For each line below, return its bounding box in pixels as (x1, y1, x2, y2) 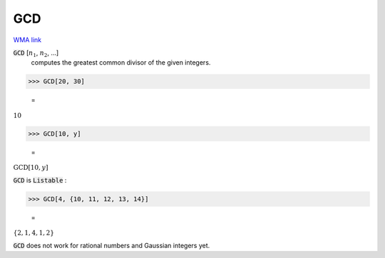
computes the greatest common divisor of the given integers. (31, 58, 211, 67)
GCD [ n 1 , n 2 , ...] (13, 48, 59, 58)
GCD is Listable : (13, 176, 67, 184)
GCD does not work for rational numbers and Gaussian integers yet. (13, 241, 210, 249)
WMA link (13, 36, 42, 44)
